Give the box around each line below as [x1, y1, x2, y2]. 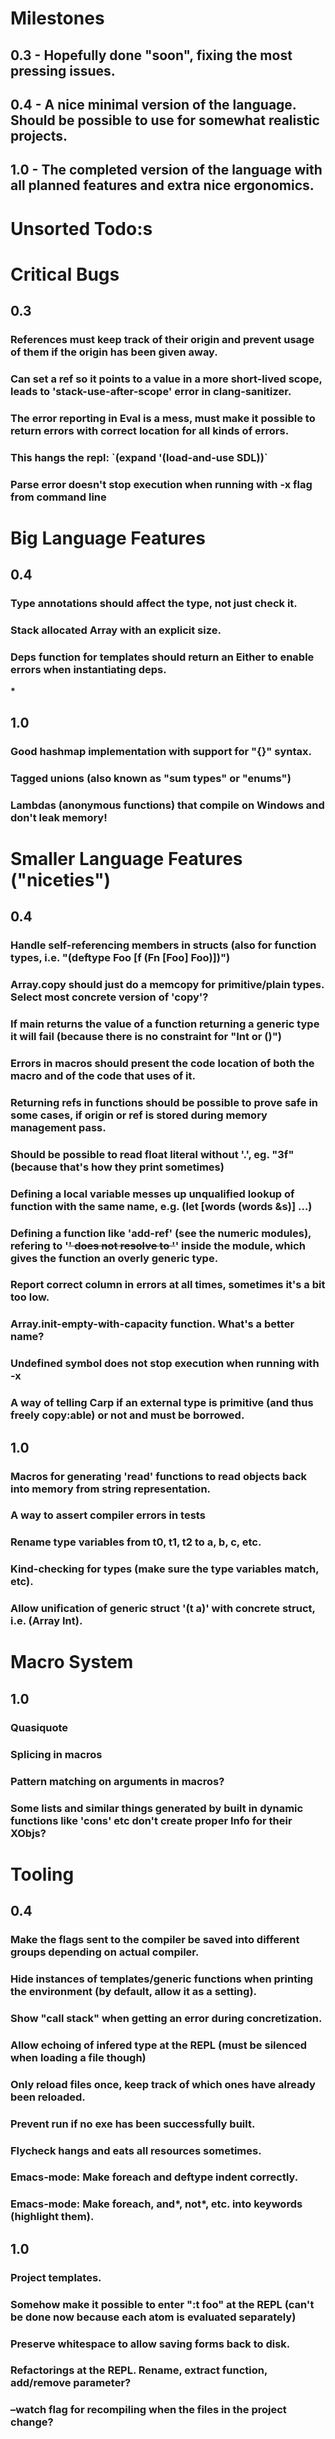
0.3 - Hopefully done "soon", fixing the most [10, 47, 293, 64]
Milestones [10, 7, 105, 30]
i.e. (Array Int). [10, 1614, 83, 1628]
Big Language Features [10, 527, 206, 549]
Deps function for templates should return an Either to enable [10, 650, 315, 664]
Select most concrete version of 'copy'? [10, 990, 209, 1004]
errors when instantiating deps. [10, 663, 167, 677]
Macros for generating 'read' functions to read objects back [10, 1469, 308, 1483]
